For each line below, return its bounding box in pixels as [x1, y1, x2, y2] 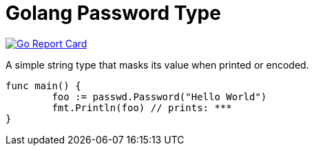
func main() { [6, 80, 81, 91]
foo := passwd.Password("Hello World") [52, 91, 267, 102]
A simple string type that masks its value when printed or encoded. [6, 58, 309, 71]
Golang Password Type [6, 1, 221, 25]
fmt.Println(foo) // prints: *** [52, 102, 232, 113]
